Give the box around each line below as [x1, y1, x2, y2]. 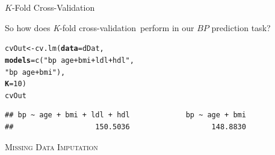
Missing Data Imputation [5, 140, 98, 153]
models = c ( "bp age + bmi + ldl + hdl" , [5, 56, 134, 65]
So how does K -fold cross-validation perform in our [5, 21, 194, 34]
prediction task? [211, 21, 271, 34]
